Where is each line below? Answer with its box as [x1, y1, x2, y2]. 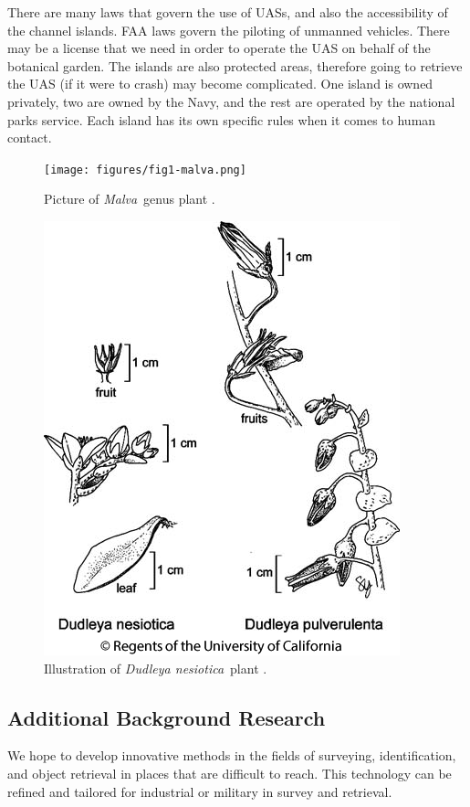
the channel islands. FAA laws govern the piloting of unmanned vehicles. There [7, 20, 450, 39]
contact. [7, 128, 52, 147]
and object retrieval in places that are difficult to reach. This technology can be [7, 763, 452, 782]
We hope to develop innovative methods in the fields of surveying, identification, [7, 746, 456, 765]
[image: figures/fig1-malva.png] [44, 163, 246, 176]
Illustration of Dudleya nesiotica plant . [44, 658, 267, 677]
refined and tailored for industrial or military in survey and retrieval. [7, 781, 392, 801]
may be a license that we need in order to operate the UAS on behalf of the [7, 38, 431, 58]
